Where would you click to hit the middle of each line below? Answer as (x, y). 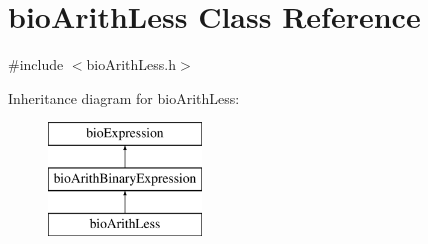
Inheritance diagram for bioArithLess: (124, 97)
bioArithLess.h (131, 64)
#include (36, 64)
